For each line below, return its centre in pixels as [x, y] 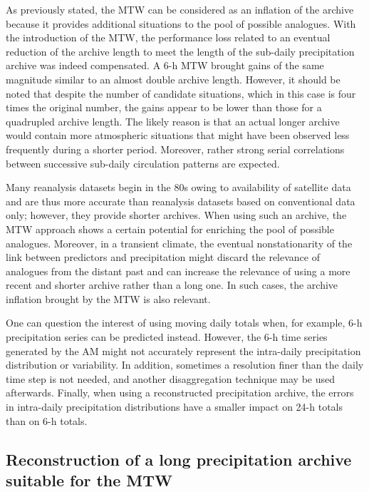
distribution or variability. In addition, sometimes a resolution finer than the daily [185, 365]
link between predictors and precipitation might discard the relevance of [163, 257]
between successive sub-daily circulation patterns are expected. [143, 163]
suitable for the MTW [89, 480]
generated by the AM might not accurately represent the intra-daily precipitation [183, 350]
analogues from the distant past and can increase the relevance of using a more [178, 271]
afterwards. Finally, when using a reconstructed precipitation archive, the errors [180, 393]
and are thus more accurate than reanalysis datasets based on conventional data [181, 201]
